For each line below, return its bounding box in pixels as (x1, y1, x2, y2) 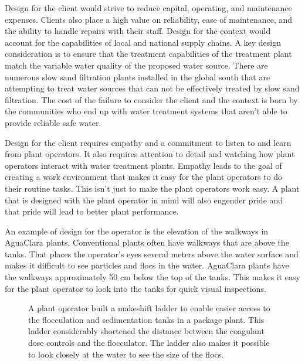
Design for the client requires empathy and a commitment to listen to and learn (5, 136, 292, 148)
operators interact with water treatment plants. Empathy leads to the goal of (5, 159, 282, 171)
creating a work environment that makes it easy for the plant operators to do (5, 171, 282, 183)
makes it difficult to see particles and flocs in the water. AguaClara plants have (5, 259, 289, 271)
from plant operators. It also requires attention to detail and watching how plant (5, 148, 295, 160)
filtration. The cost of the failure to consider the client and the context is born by (5, 93, 298, 106)
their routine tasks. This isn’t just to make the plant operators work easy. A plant (5, 182, 300, 194)
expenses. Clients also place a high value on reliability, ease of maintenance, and (5, 13, 293, 25)
